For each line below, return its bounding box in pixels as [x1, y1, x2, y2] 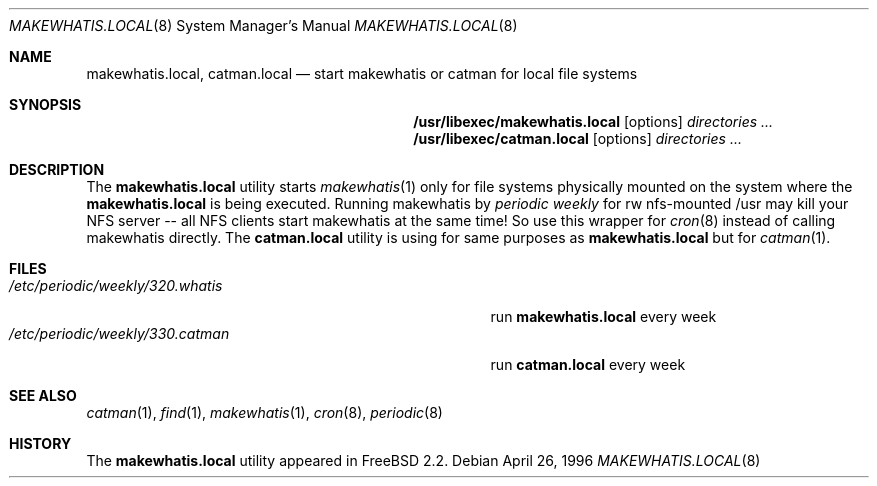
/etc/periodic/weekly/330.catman [9, 325, 230, 342]
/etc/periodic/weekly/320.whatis [9, 277, 223, 294]
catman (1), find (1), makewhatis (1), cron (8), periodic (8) [86, 404, 443, 421]
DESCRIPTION [9, 161, 105, 178]
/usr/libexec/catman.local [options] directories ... [413, 130, 742, 147]
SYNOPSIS [9, 96, 82, 113]
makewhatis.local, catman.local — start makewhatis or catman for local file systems [86, 65, 638, 82]
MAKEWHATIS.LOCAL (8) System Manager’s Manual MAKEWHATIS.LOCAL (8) [9, 17, 518, 34]
